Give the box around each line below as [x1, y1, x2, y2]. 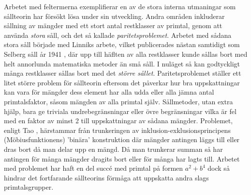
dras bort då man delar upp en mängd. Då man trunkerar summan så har [4, 144, 223, 154]
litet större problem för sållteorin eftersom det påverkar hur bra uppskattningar [4, 77, 240, 87]
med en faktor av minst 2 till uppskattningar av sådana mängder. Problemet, [4, 115, 233, 126]
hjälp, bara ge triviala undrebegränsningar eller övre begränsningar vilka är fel [4, 106, 236, 116]
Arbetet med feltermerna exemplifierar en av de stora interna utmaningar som [4, 1, 236, 11]
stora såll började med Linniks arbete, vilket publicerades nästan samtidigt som [4, 39, 240, 49]
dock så [207, 163, 230, 173]
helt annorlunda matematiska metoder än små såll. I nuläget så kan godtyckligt [4, 58, 240, 68]
